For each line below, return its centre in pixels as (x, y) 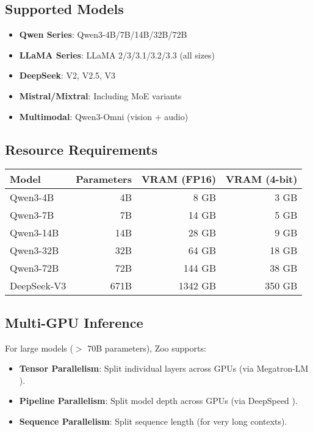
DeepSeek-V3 (38, 286)
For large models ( (39, 348)
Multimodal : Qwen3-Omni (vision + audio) (104, 116)
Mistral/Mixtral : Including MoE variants (100, 95)
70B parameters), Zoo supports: (147, 348)
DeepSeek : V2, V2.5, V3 (67, 75)
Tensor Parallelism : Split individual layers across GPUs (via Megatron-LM (164, 368)
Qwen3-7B (32, 215)
